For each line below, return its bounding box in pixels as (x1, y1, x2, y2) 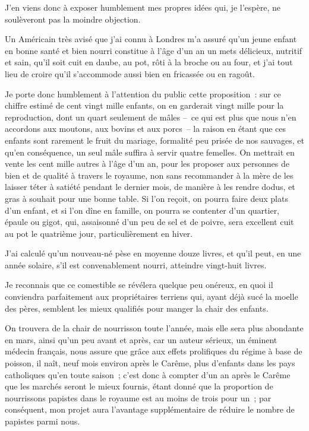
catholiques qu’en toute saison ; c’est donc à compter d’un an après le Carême (5, 368, 291, 381)
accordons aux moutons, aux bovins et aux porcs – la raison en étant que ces (5, 122, 286, 135)
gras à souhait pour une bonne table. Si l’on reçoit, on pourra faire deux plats (5, 192, 288, 204)
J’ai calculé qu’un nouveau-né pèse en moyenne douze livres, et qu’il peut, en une (5, 247, 301, 259)
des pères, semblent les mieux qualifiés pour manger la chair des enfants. (5, 302, 269, 314)
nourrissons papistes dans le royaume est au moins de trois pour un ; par (5, 391, 272, 404)
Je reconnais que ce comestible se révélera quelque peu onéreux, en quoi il (5, 278, 273, 291)
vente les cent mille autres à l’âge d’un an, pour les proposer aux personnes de (5, 157, 289, 170)
